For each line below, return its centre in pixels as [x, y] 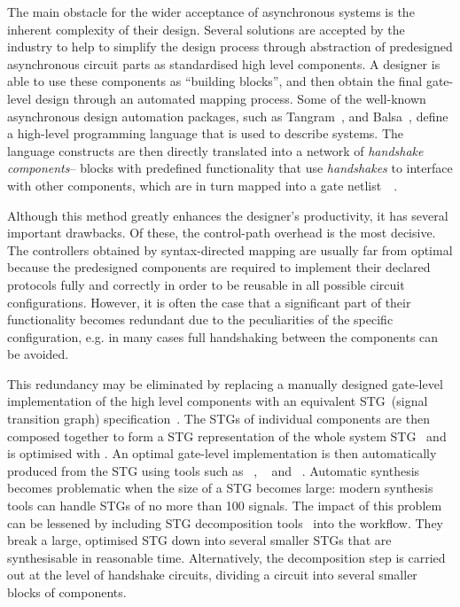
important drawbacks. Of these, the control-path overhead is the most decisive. [222, 233]
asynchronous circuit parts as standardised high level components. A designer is [224, 63]
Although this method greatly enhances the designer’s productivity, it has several [228, 215]
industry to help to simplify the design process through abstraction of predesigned [230, 47]
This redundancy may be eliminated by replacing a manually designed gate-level [225, 383]
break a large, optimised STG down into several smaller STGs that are [199, 540]
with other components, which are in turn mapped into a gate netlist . [203, 185]
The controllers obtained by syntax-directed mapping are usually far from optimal [230, 249]
